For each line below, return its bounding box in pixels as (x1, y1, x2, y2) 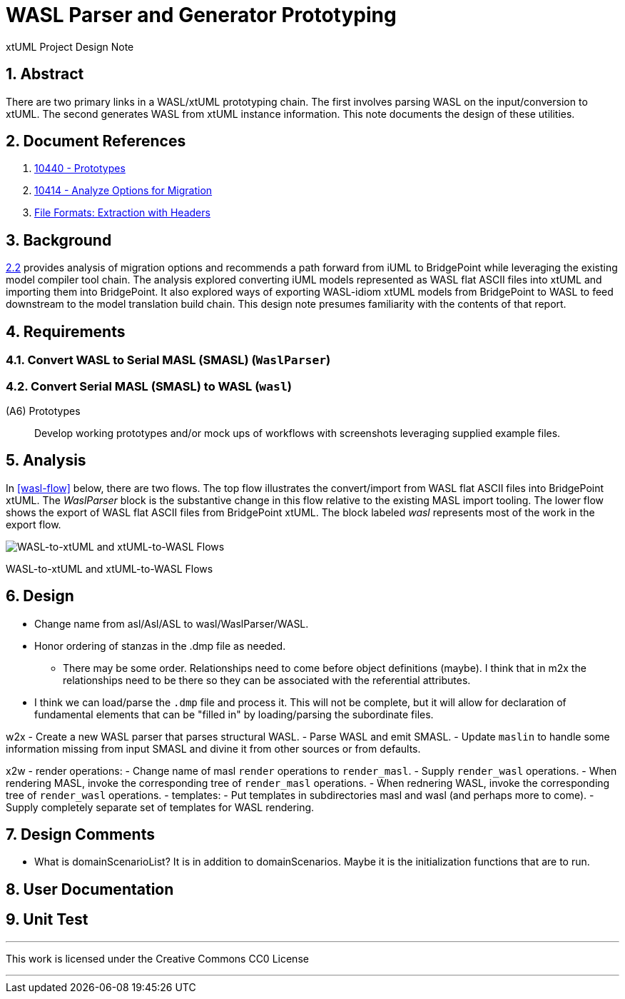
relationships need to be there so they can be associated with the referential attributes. (63, 673, 471, 686)
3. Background (6, 231, 112, 249)
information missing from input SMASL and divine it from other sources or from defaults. (6, 742, 421, 755)
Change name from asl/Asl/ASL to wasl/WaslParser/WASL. (34, 617, 309, 630)
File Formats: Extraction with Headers (34, 206, 210, 219)
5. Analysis (6, 451, 86, 470)
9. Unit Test (6, 910, 88, 929)
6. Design (6, 587, 74, 606)
